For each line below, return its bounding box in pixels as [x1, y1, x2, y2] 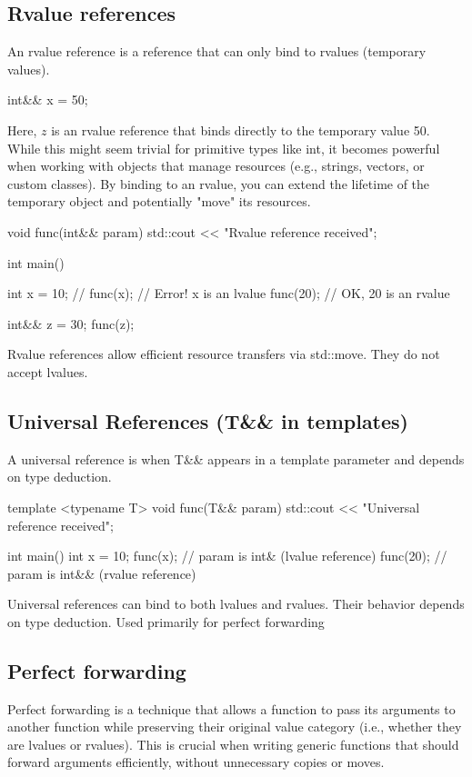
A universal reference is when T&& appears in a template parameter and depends [7, 449, 465, 468]
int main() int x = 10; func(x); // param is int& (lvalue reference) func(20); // [7, 546, 447, 565]
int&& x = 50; [7, 90, 88, 109]
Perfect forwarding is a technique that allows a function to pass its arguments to [7, 699, 456, 718]
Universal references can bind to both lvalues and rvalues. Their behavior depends [7, 594, 465, 613]
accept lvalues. [7, 362, 88, 381]
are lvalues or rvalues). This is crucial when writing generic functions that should [7, 734, 459, 753]
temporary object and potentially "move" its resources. [7, 192, 311, 211]
